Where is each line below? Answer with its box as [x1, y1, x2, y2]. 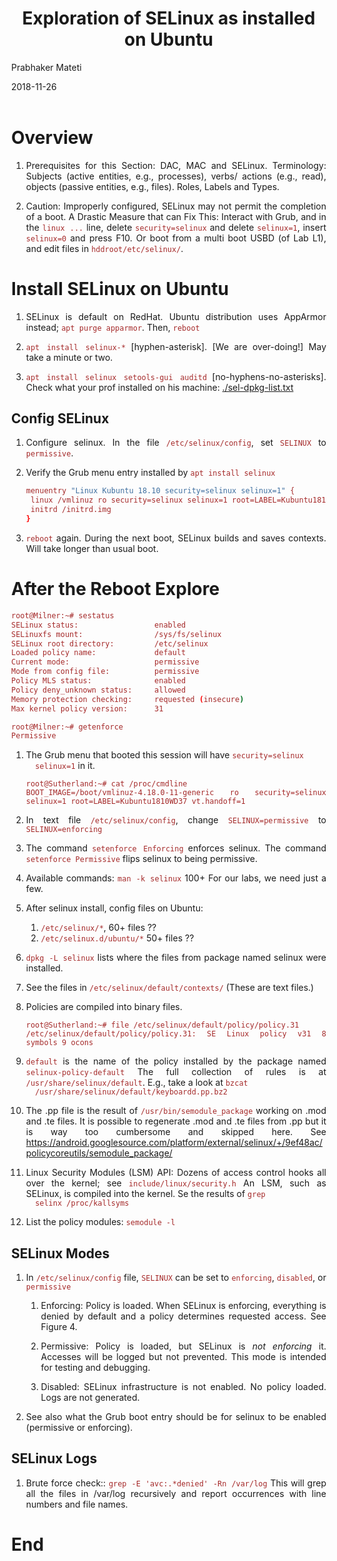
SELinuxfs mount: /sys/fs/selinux [11, 629, 222, 639]
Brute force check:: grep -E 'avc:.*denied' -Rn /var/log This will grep [25, 1477, 327, 1489]
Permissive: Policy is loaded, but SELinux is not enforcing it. [40, 1340, 327, 1352]
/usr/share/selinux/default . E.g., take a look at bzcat [25, 1077, 249, 1089]
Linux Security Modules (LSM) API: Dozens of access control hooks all [25, 1167, 327, 1179]
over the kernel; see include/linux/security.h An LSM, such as [25, 1177, 327, 1189]
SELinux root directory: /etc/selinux [11, 638, 209, 649]
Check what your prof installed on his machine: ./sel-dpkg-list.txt [25, 381, 294, 393]
